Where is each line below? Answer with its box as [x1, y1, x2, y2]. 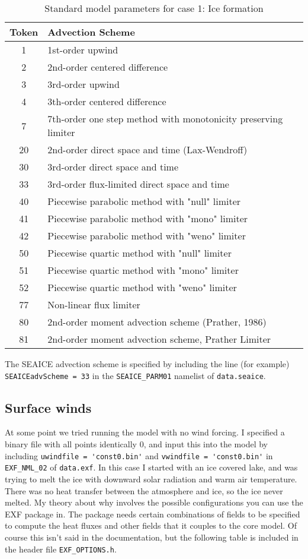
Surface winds [5, 398, 92, 416]
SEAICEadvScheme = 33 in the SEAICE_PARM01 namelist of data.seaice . [5, 369, 266, 381]
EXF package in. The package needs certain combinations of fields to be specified [5, 507, 300, 520]
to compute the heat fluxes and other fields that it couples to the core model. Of [5, 519, 297, 532]
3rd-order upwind [47, 77, 120, 91]
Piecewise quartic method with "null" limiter [47, 246, 232, 260]
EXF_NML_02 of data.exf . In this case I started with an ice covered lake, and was [5, 461, 298, 473]
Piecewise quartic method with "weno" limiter [47, 280, 237, 294]
